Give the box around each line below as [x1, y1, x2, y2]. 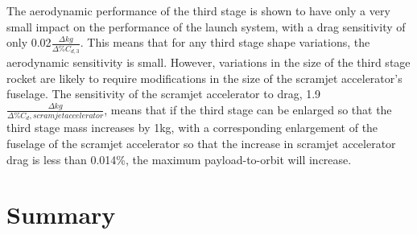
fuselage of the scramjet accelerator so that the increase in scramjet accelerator [6, 135, 396, 151]
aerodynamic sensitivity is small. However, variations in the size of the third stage [6, 53, 411, 70]
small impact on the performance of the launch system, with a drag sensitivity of [6, 18, 406, 35]
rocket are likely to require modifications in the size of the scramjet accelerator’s [6, 69, 403, 86]
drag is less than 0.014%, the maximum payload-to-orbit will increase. [6, 150, 352, 167]
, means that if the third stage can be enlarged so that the [104, 101, 392, 117]
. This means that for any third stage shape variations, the [80, 34, 370, 51]
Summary [6, 198, 116, 231]
